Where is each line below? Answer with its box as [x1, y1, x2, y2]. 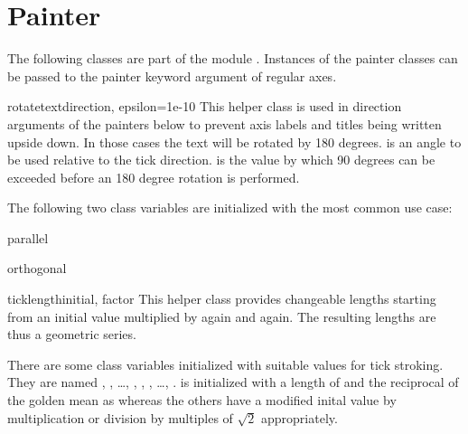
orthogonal [7, 259, 67, 278]
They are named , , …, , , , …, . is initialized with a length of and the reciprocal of [7, 373, 459, 392]
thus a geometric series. [7, 325, 136, 344]
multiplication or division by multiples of [7, 408, 233, 427]
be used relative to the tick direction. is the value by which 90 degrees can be [7, 150, 435, 169]
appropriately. [261, 408, 338, 427]
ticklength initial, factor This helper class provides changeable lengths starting [7, 289, 436, 308]
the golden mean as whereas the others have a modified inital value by [7, 391, 397, 410]
